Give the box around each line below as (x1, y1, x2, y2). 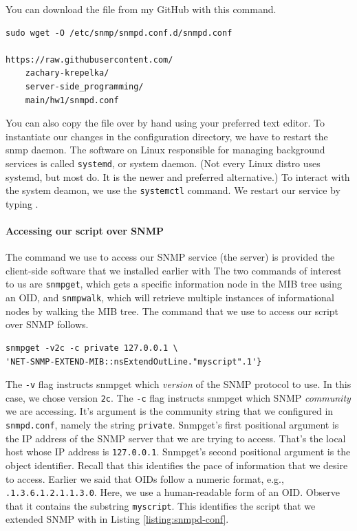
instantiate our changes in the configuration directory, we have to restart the (6, 129, 328, 143)
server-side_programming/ (25, 81, 144, 91)
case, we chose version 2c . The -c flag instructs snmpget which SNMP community (6, 390, 351, 404)
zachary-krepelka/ (25, 68, 109, 78)
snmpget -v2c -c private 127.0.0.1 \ (6, 343, 178, 353)
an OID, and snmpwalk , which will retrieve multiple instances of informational (6, 290, 334, 305)
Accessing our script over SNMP (6, 224, 164, 238)
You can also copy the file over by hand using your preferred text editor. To (6, 116, 325, 130)
